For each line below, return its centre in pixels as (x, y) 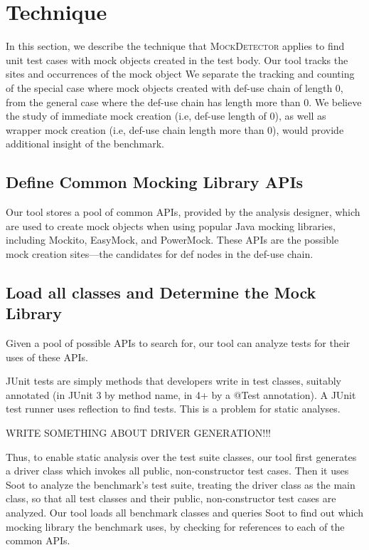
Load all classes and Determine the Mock (161, 292)
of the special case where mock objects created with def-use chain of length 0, (175, 87)
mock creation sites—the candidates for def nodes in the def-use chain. (160, 253)
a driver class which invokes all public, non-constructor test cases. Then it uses (177, 471)
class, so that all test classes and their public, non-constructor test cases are (171, 498)
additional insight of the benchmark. (85, 144)
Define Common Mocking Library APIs (155, 182)
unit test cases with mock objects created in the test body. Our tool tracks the (177, 59)
